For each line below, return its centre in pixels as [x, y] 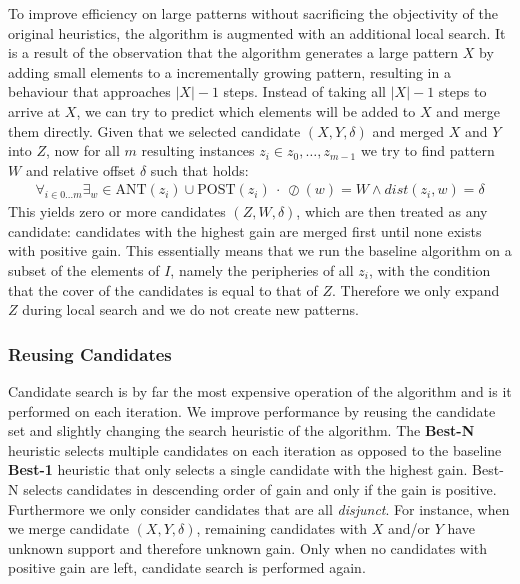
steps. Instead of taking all [304, 91]
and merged [408, 130]
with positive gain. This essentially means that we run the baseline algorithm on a [260, 250]
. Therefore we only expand [415, 289]
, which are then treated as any [392, 211]
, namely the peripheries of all [262, 269]
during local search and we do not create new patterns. [190, 309]
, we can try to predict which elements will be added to [246, 110]
